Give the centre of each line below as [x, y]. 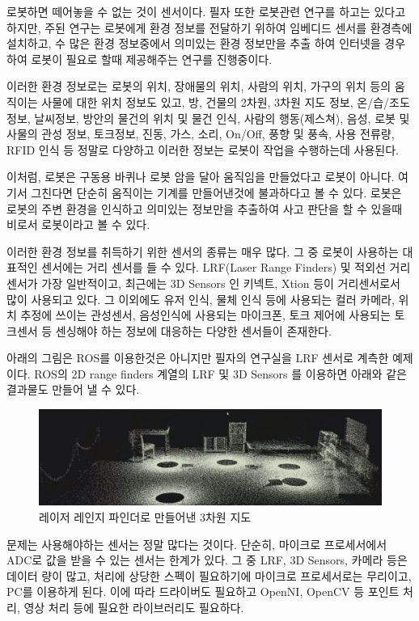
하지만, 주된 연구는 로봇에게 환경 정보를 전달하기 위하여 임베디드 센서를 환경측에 [209, 27]
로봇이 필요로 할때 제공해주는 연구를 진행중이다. [152, 59]
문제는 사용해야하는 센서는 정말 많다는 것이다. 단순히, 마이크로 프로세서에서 [197, 544]
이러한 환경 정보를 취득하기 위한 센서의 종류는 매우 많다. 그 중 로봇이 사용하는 [203, 251]
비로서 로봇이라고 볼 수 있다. [78, 224]
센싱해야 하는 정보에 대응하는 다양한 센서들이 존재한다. [193, 330]
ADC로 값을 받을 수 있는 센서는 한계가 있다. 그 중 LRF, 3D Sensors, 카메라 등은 [207, 560]
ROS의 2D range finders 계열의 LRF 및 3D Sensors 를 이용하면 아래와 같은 [220, 373]
